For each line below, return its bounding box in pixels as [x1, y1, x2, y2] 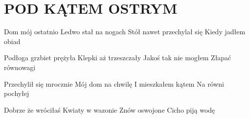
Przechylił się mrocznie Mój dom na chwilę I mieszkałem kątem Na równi [4, 78, 225, 89]
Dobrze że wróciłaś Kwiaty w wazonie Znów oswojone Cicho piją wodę [4, 104, 215, 115]
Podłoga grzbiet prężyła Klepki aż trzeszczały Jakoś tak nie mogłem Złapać [4, 52, 231, 63]
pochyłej [4, 88, 29, 98]
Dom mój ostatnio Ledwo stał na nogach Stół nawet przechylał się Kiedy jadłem [4, 26, 246, 37]
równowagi [4, 62, 36, 72]
